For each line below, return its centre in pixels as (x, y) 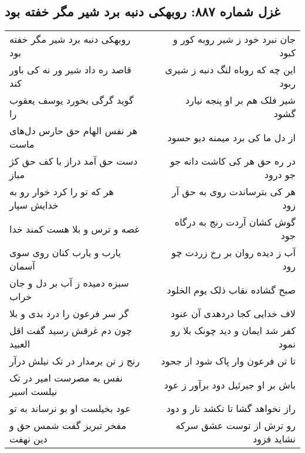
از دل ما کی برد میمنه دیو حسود (231, 137)
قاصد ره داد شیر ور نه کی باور (70, 70)
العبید (20, 344)
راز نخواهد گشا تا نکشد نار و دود (231, 408)
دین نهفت (28, 439)
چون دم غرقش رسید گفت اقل (71, 331)
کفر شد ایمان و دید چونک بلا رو (233, 331)
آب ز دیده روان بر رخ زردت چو (233, 253)
